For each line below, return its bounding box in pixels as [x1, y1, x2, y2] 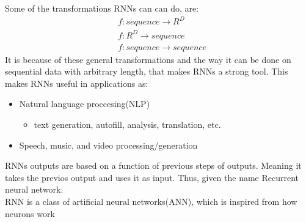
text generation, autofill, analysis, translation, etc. [34, 118, 221, 131]
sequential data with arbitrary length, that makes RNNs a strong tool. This [5, 65, 288, 78]
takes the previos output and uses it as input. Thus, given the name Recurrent [5, 171, 299, 183]
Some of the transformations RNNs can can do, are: [5, 2, 199, 14]
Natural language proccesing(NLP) [19, 97, 150, 110]
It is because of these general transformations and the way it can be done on [5, 53, 291, 65]
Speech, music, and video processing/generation [19, 138, 198, 151]
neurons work [5, 207, 55, 220]
